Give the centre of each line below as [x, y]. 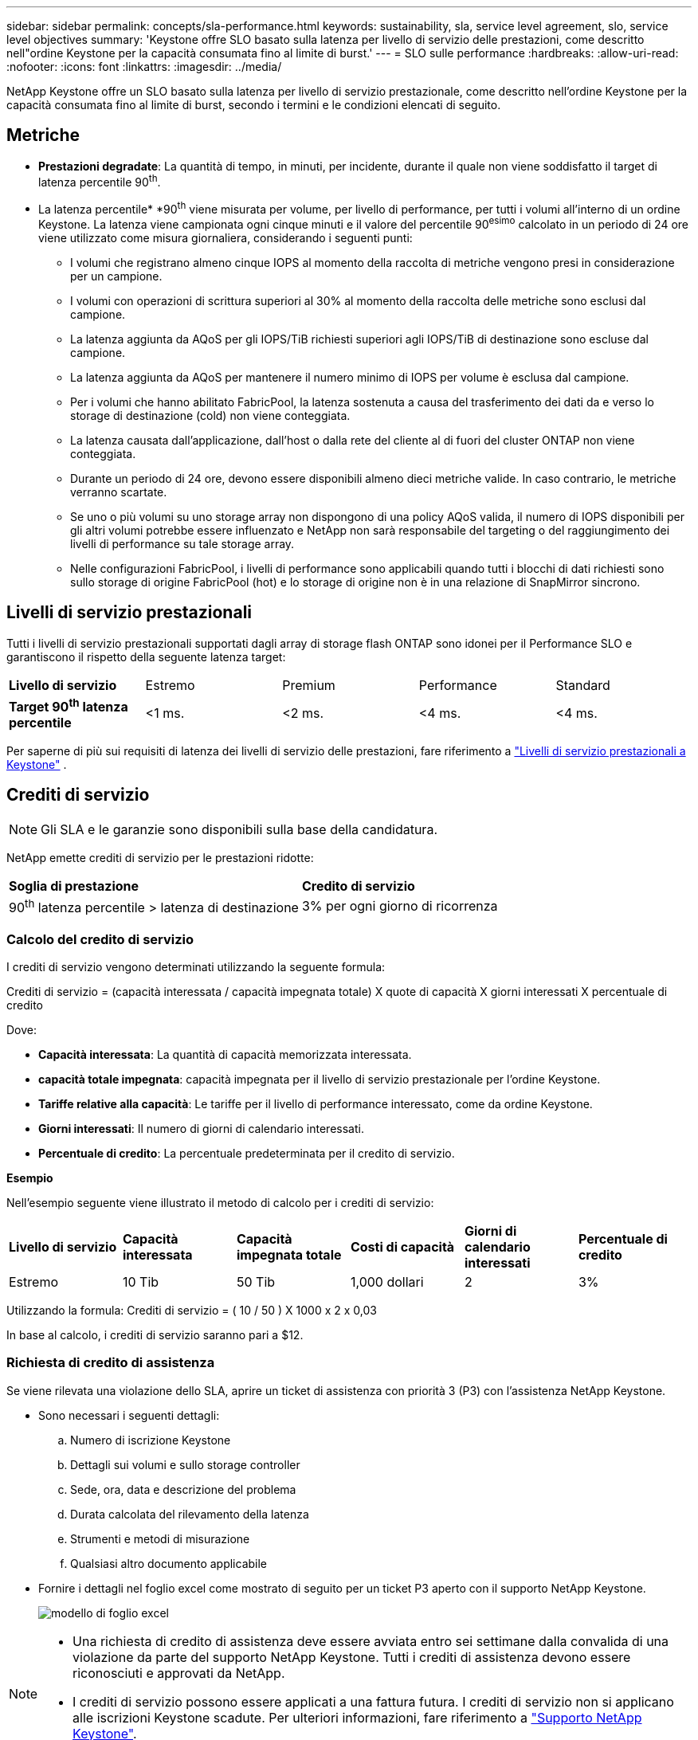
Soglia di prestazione [74, 886]
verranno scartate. [119, 492]
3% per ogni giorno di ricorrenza [400, 906]
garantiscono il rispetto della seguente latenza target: [146, 656]
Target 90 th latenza [69, 705]
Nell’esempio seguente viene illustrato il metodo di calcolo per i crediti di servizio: [220, 1202]
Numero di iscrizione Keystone [151, 1440]
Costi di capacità [402, 1246]
